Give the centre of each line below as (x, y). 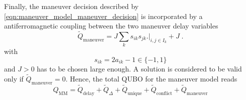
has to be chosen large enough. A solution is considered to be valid (139, 68)
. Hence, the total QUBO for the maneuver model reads (151, 78)
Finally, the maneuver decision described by (72, 6)
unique (135, 93)
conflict (164, 93)
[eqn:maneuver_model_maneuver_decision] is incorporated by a (103, 16)
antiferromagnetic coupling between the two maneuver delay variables (111, 26)
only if (14, 78)
